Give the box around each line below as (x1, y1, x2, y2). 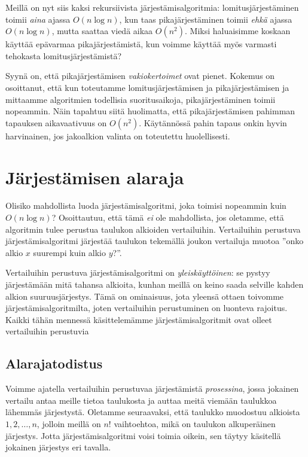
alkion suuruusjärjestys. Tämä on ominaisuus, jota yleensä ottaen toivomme (5, 290, 284, 302)
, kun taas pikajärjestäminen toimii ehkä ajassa (119, 13, 292, 25)
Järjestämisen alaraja (5, 164, 184, 189)
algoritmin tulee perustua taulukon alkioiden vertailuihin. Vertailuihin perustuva (5, 223, 301, 235)
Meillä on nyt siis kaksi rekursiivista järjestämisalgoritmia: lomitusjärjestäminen (5, 1, 299, 13)
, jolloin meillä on (36, 417, 101, 429)
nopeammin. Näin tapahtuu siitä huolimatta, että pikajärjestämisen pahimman (5, 105, 295, 117)
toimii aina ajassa (5, 13, 71, 25)
